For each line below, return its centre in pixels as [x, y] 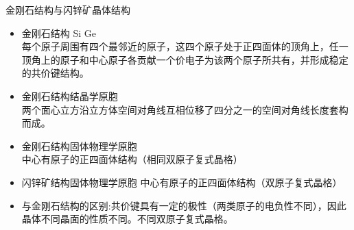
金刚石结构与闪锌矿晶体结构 [68, 10]
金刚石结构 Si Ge [59, 33]
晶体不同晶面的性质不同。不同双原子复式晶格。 [127, 219]
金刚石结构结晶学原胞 [70, 95]
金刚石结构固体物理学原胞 [79, 145]
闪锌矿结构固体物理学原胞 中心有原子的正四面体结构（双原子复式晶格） [182, 182]
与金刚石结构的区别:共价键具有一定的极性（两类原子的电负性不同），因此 [184, 205]
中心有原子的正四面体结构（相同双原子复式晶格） [132, 159]
